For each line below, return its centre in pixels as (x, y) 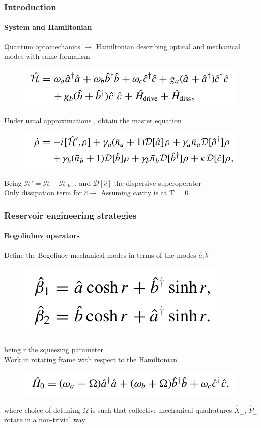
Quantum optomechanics (42, 46)
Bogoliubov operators (42, 235)
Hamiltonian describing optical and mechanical (168, 46)
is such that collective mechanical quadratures (161, 410)
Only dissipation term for (43, 193)
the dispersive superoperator (157, 183)
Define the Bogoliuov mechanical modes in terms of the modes (100, 255)
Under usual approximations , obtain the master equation (93, 120)
